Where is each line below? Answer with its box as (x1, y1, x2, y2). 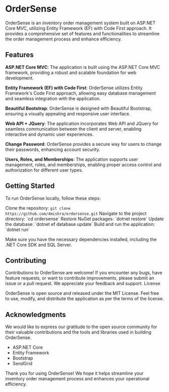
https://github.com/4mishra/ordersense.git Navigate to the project (5, 210, 147, 216)
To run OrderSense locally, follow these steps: (5, 195, 101, 201)
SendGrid (12, 361, 33, 367)
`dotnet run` (5, 226, 30, 232)
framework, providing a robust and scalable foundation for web (5, 69, 137, 75)
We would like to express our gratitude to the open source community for (5, 324, 157, 330)
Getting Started (5, 182, 55, 190)
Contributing (5, 256, 46, 265)
